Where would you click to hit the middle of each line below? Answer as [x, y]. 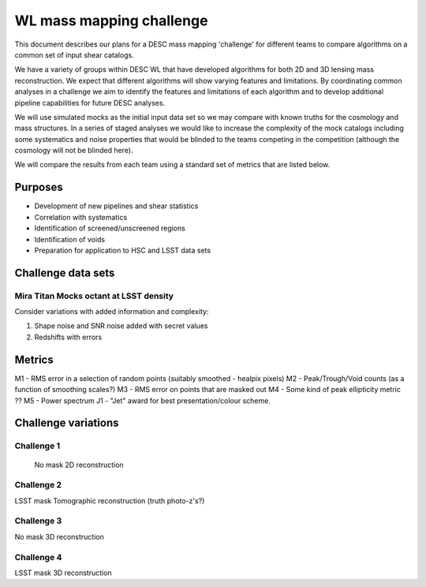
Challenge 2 [38, 485]
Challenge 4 [38, 557]
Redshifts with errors [68, 337]
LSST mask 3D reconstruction [63, 573]
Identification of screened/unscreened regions [110, 228]
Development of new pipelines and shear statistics [116, 206]
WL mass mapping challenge [111, 21]
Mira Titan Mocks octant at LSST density [94, 296]
